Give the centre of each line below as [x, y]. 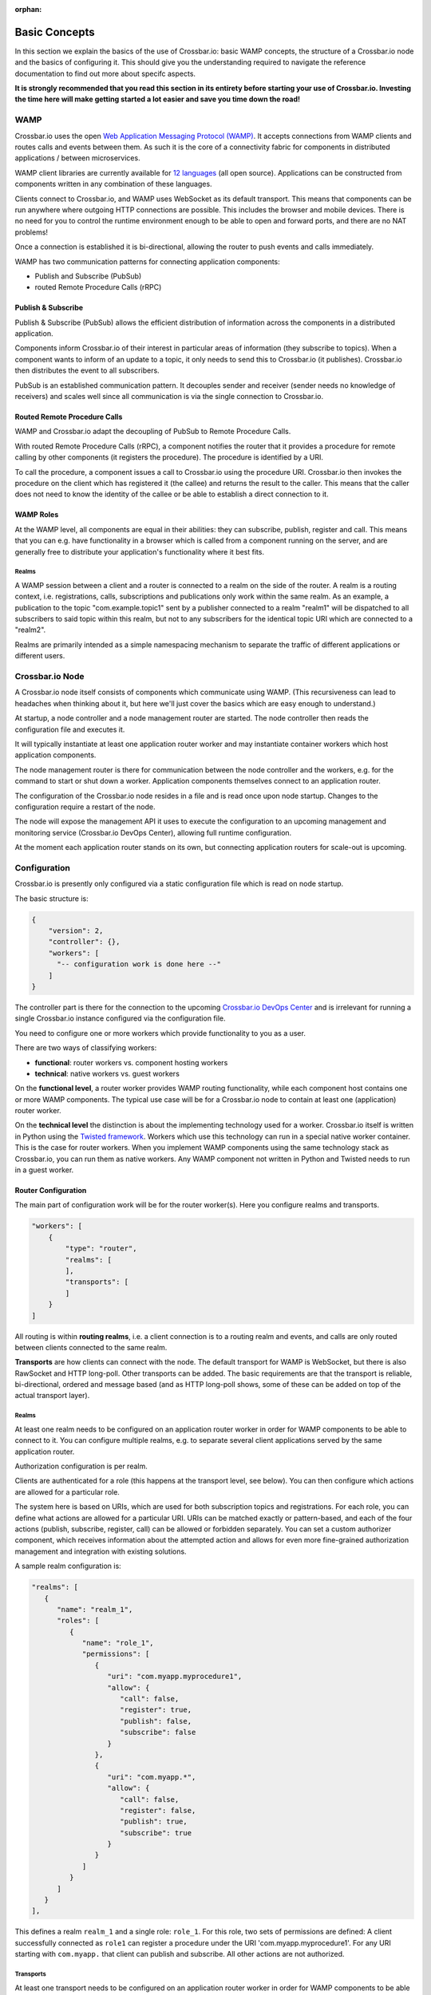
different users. [40, 656]
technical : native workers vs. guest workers [107, 1073]
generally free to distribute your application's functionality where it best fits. [140, 551]
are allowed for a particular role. [67, 1491]
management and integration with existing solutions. [101, 1551]
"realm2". [30, 630]
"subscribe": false [158, 1732]
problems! [31, 232]
